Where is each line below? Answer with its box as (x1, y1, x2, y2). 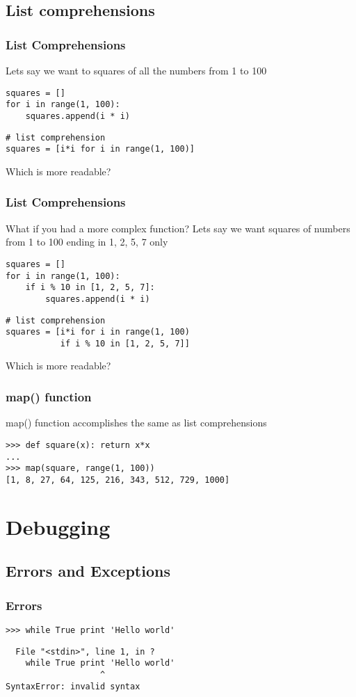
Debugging (6, 512, 111, 540)
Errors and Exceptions (6, 560, 170, 582)
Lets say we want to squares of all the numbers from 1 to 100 (6, 63, 267, 77)
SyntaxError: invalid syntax (6, 681, 140, 691)
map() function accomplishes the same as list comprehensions (6, 415, 267, 430)
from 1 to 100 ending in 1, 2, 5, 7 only (6, 234, 168, 249)
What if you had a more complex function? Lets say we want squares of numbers (6, 221, 350, 235)
